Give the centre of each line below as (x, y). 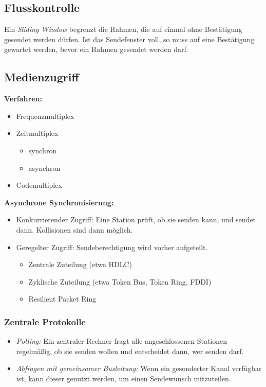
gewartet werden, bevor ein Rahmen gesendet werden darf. (96, 49)
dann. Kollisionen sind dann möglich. (74, 229)
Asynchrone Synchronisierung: (59, 202)
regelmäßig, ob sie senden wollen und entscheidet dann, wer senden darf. (130, 351)
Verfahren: (23, 99)
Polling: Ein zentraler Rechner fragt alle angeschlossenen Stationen (122, 341)
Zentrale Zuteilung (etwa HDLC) (80, 264)
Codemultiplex (39, 185)
